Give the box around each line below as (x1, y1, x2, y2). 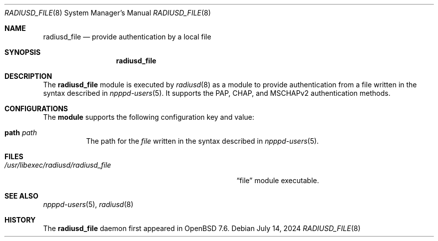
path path (4, 128, 37, 137)
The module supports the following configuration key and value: (43, 113, 254, 121)
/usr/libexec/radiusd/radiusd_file (4, 161, 111, 169)
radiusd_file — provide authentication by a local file (43, 32, 211, 41)
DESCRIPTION (4, 72, 52, 80)
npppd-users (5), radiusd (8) (43, 200, 134, 209)
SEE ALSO (4, 192, 38, 200)
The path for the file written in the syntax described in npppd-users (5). (86, 137, 319, 145)
